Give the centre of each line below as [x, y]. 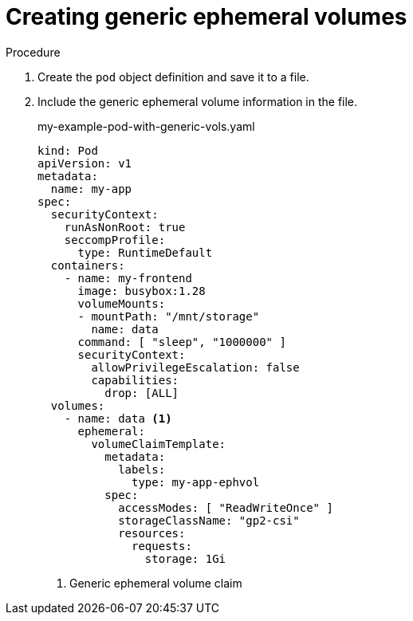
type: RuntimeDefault [145, 252]
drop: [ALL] [142, 393]
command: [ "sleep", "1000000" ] [182, 342]
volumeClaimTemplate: [159, 444]
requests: [162, 546]
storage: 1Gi [185, 558]
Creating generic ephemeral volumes [206, 17]
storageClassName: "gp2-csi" [209, 520]
